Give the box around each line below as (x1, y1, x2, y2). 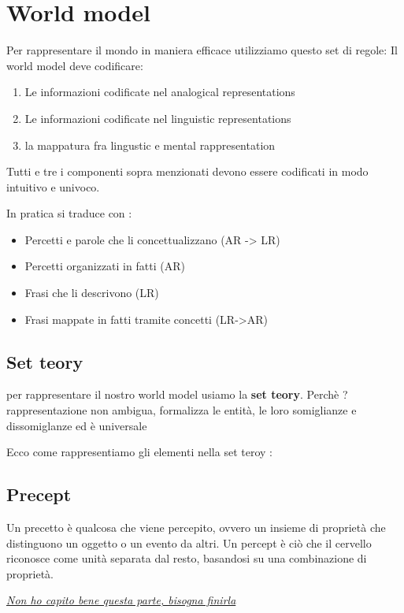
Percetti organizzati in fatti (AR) (24, 258, 185, 274)
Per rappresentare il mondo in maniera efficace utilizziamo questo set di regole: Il (6, 42, 398, 58)
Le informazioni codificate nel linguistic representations (24, 110, 291, 126)
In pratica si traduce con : (6, 205, 132, 221)
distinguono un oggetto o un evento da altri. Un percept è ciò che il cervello (6, 534, 372, 551)
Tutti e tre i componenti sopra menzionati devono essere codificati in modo (6, 163, 369, 180)
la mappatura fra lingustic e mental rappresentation (24, 136, 276, 153)
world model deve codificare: (6, 57, 143, 73)
